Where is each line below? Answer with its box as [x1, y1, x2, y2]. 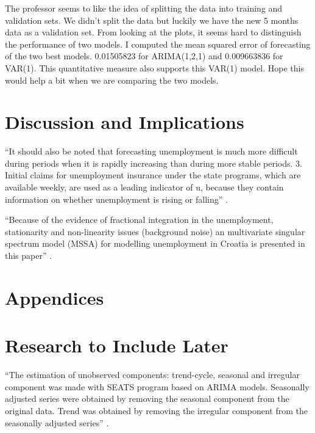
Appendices [5, 285, 104, 310]
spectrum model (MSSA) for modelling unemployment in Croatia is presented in [5, 237, 305, 250]
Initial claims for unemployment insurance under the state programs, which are [5, 169, 301, 181]
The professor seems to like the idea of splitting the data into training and [5, 2, 283, 14]
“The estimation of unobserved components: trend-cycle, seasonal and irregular [5, 368, 300, 381]
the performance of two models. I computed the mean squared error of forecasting [5, 37, 311, 50]
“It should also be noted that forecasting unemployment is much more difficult [5, 145, 298, 158]
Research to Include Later [5, 333, 228, 358]
